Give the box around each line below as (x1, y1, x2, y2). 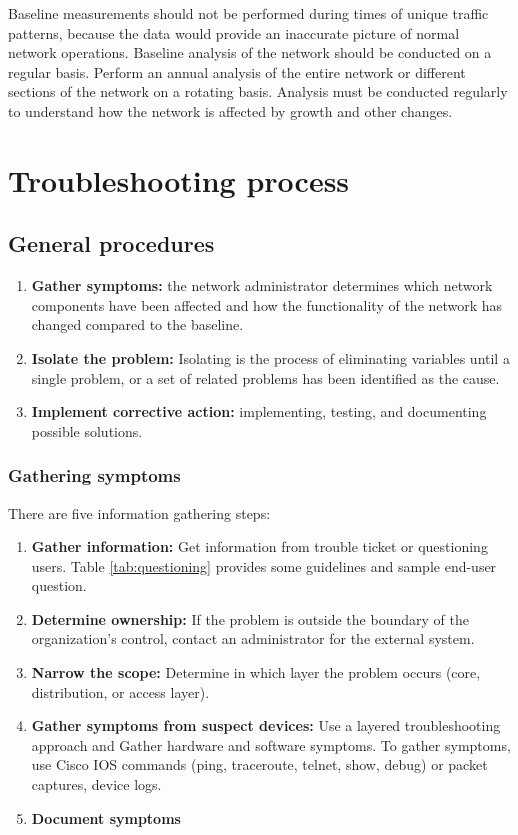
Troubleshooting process (8, 159, 350, 200)
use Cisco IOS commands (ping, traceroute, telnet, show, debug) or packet (31, 754, 488, 775)
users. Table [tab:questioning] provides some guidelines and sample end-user (31, 555, 497, 576)
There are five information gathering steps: (8, 502, 271, 523)
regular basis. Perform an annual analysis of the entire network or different (8, 61, 466, 82)
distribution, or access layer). (31, 681, 210, 702)
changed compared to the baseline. (31, 314, 244, 335)
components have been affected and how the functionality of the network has (31, 294, 503, 315)
